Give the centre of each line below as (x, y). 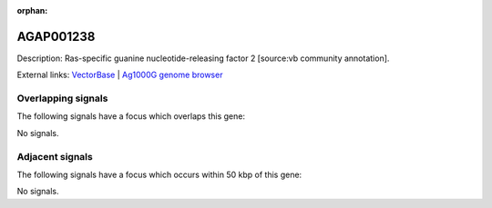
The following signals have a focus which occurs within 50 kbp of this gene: (159, 174)
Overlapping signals (62, 98)
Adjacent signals (55, 156)
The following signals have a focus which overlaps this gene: (131, 116)
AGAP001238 (56, 36)
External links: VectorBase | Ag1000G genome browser (120, 75)
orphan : (32, 10)
